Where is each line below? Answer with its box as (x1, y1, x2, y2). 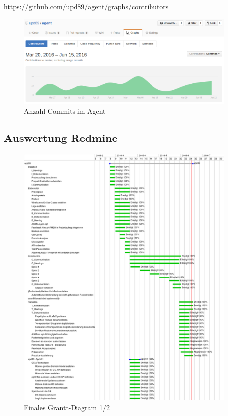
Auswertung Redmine (4, 130, 118, 145)
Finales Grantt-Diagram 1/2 (24, 402, 110, 412)
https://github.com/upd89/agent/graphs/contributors (4, 1, 169, 11)
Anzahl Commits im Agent (24, 105, 106, 116)
